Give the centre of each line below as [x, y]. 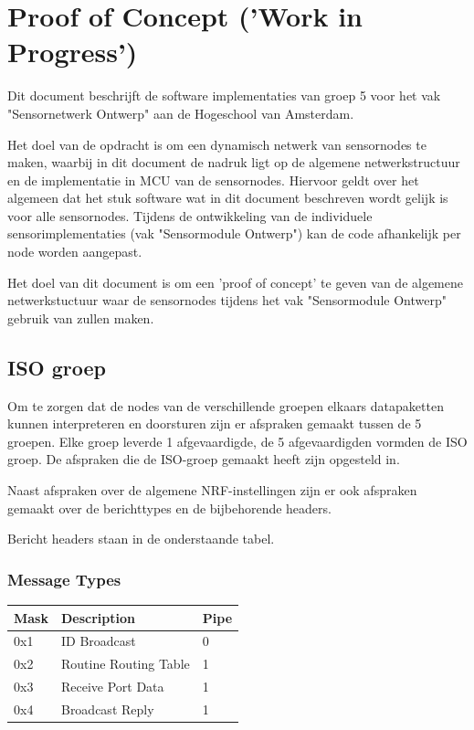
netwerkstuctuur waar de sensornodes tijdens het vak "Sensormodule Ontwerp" [227, 300]
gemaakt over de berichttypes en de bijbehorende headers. [169, 508]
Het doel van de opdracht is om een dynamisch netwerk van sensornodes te [217, 144]
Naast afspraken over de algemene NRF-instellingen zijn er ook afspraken [212, 490]
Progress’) [73, 52]
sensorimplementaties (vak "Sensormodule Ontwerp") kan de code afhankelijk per [234, 233]
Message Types [64, 579]
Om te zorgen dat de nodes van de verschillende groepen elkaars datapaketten [226, 405]
